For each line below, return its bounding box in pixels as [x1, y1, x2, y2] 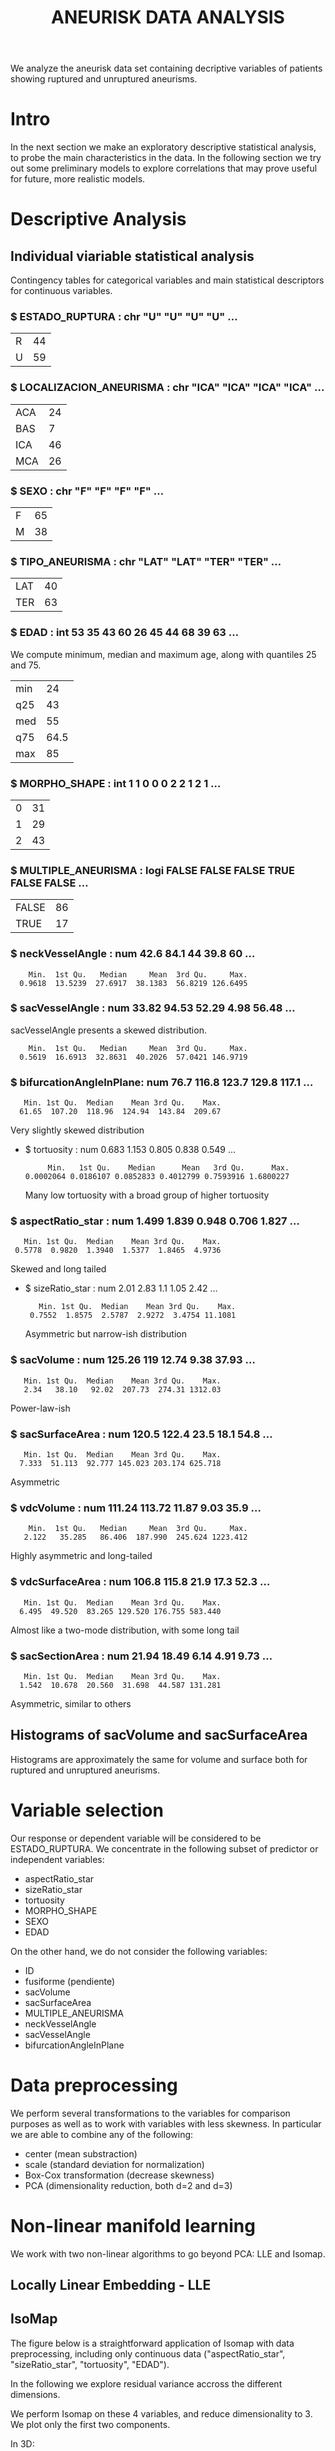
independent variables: [10, 1853, 105, 1865]
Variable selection [10, 1799, 164, 1821]
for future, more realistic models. [10, 173, 146, 185]
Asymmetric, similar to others [10, 1697, 132, 1710]
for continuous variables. [10, 285, 113, 297]
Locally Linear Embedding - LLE [10, 2276, 212, 2293]
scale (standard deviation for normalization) [24, 2158, 205, 2170]
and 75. [10, 659, 42, 671]
